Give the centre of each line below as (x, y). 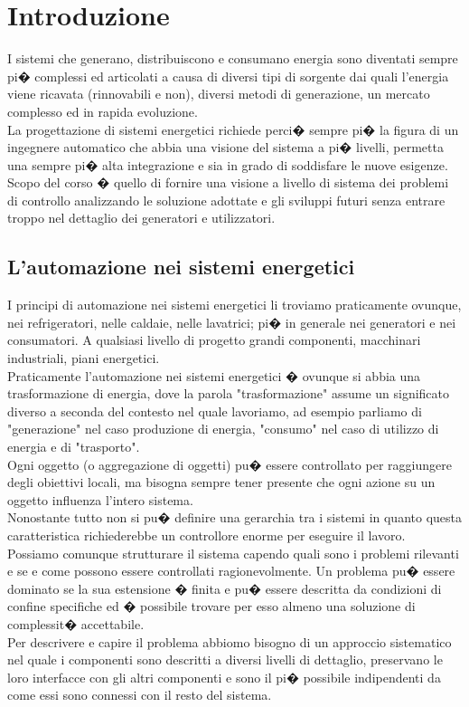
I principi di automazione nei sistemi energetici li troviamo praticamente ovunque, (234, 305)
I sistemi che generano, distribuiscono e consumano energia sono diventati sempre (233, 58)
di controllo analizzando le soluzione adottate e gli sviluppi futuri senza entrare (226, 200)
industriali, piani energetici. (84, 358)
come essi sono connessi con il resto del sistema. (140, 695)
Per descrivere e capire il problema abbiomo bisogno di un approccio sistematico (230, 641)
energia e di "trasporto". (74, 447)
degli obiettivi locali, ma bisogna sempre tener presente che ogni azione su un (221, 482)
